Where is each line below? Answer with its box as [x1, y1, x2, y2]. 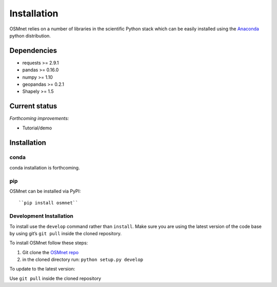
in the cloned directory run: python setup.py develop [22, 257, 144, 263]
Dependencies [9, 46, 57, 55]
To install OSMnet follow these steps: [9, 240, 88, 246]
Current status [9, 102, 57, 110]
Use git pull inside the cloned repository [9, 275, 102, 281]
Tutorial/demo [22, 125, 52, 131]
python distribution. [9, 32, 51, 39]
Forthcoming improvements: [9, 116, 69, 122]
